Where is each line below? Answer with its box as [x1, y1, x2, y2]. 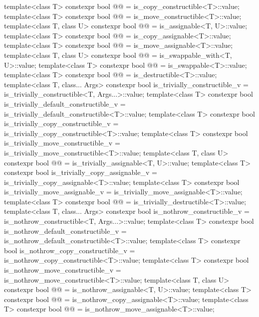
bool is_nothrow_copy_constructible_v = [4, 245, 135, 255]
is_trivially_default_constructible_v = [4, 98, 126, 109]
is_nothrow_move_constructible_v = [4, 265, 121, 275]
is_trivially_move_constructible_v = [4, 138, 120, 148]
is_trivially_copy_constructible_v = [4, 118, 119, 129]
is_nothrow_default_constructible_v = [4, 225, 127, 236]
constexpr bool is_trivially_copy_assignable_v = [4, 167, 157, 177]
